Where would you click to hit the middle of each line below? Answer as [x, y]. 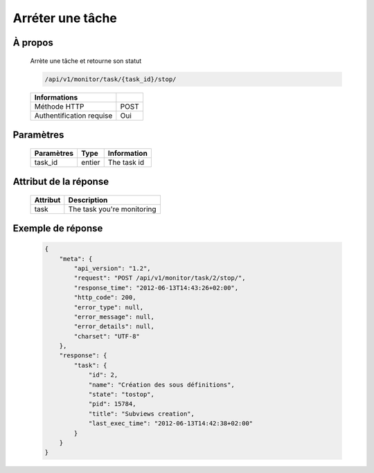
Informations [56, 97]
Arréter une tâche [65, 18]
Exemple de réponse [58, 228]
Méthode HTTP [59, 106]
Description [88, 199]
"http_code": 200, [105, 297]
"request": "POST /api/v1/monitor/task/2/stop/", [160, 278]
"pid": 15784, [112, 404]
